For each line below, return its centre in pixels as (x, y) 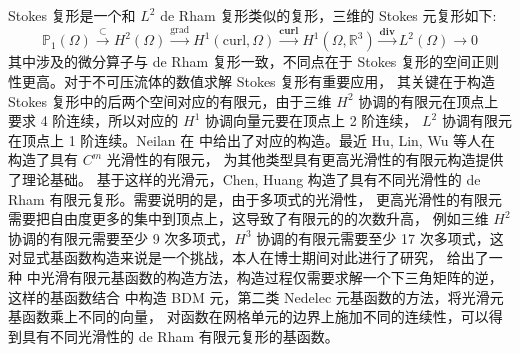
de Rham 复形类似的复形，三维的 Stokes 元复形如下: (328, 15)
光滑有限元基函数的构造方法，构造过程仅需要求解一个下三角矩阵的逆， (271, 276)
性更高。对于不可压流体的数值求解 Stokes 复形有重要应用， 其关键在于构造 (251, 80)
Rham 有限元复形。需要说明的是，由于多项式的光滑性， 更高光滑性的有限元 (255, 198)
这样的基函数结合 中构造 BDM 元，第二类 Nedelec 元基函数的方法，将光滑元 (256, 296)
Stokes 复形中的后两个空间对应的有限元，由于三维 (170, 100)
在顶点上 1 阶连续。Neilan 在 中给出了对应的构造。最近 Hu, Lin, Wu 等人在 (252, 139)
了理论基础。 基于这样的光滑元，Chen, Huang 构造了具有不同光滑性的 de (244, 178)
